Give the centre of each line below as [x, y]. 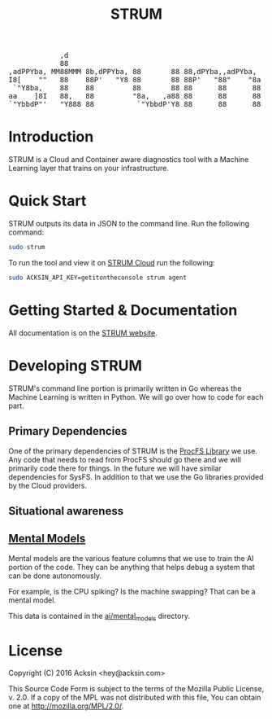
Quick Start [47, 201]
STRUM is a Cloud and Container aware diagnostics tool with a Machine [129, 160]
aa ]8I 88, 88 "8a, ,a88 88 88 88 [135, 96]
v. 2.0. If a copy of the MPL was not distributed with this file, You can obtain [135, 698]
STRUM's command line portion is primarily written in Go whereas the [125, 388]
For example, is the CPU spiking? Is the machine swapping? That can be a [132, 591]
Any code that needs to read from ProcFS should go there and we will [125, 459]
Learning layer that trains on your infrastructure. [89, 169]
